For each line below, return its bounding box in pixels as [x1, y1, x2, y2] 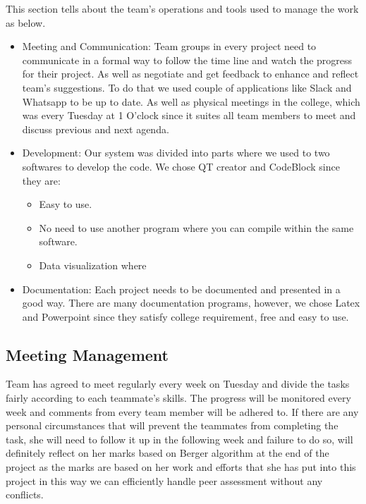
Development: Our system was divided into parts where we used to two [22, 145, 330, 160]
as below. [6, 15, 46, 30]
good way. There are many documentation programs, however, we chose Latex [22, 295, 360, 310]
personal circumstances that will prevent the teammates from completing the [6, 418, 338, 433]
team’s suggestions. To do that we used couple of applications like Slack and [22, 80, 352, 94]
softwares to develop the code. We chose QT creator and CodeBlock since [22, 159, 340, 173]
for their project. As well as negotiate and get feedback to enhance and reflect [22, 66, 359, 81]
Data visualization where [39, 257, 147, 272]
